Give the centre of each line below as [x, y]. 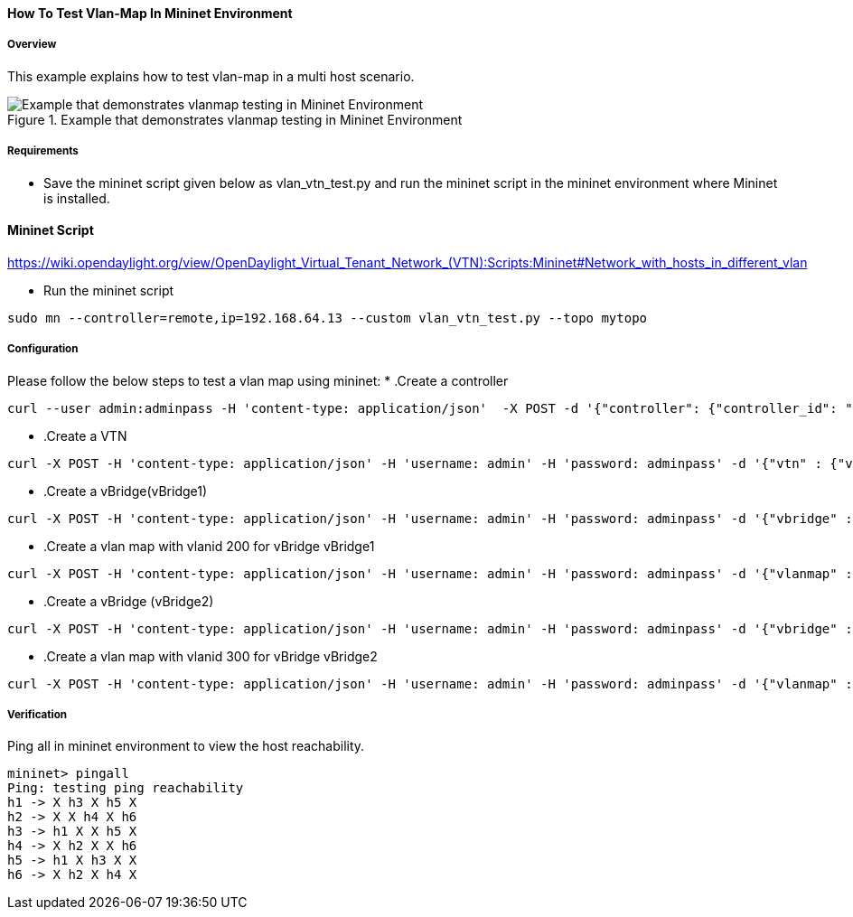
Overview [32, 45]
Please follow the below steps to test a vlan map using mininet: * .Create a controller [258, 380]
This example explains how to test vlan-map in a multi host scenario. [211, 76]
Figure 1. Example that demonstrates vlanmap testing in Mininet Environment [235, 119]
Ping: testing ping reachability [126, 788]
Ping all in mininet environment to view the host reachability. [186, 746]
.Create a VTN [85, 435]
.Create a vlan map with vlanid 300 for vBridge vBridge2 [211, 656]
